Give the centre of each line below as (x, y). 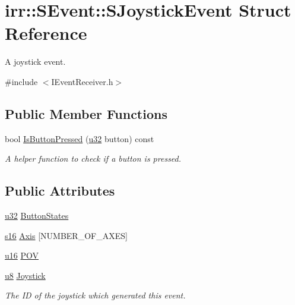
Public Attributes (60, 191)
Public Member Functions (86, 113)
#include (21, 81)
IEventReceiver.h (82, 81)
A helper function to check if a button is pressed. (93, 158)
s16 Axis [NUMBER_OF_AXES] (66, 235)
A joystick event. (35, 62)
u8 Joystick (25, 275)
